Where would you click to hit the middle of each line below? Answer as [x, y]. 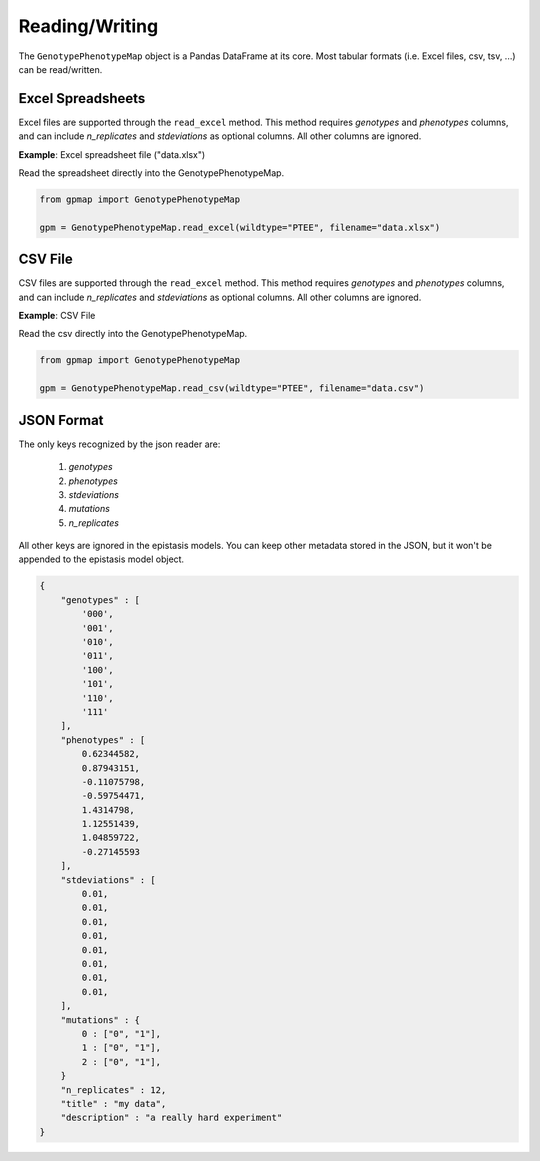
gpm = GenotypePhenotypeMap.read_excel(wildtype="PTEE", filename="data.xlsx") [240, 227]
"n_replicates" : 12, [113, 1089]
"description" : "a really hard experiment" [171, 1118]
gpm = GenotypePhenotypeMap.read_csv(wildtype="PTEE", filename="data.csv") [232, 388]
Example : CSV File [57, 316]
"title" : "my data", [113, 1103]
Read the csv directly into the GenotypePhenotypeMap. [133, 334]
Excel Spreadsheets [82, 98]
